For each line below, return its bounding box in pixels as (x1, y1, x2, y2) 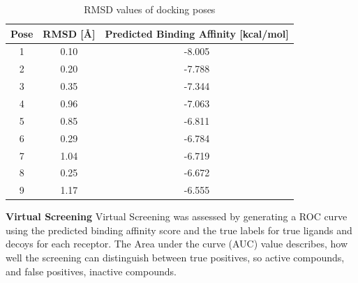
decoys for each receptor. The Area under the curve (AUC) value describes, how (6, 236, 348, 251)
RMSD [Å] (43, 26, 96, 40)
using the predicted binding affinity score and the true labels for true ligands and (6, 222, 352, 237)
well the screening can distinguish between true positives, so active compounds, (6, 250, 345, 265)
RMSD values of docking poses (84, 2, 216, 16)
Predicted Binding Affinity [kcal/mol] (105, 26, 289, 40)
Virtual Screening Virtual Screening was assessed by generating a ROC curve (6, 209, 348, 224)
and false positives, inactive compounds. (6, 263, 177, 278)
